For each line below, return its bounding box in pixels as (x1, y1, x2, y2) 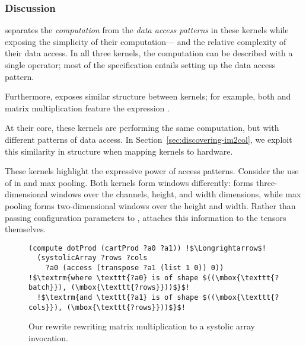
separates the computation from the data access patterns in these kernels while (5, 24, 289, 36)
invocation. (28, 331, 68, 344)
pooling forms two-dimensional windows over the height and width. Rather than (5, 199, 296, 212)
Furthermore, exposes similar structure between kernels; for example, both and (5, 90, 291, 102)
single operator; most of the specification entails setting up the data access (5, 59, 276, 71)
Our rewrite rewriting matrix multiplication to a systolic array (28, 320, 255, 332)
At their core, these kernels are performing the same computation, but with (5, 121, 279, 134)
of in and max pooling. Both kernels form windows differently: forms (5, 176, 254, 188)
